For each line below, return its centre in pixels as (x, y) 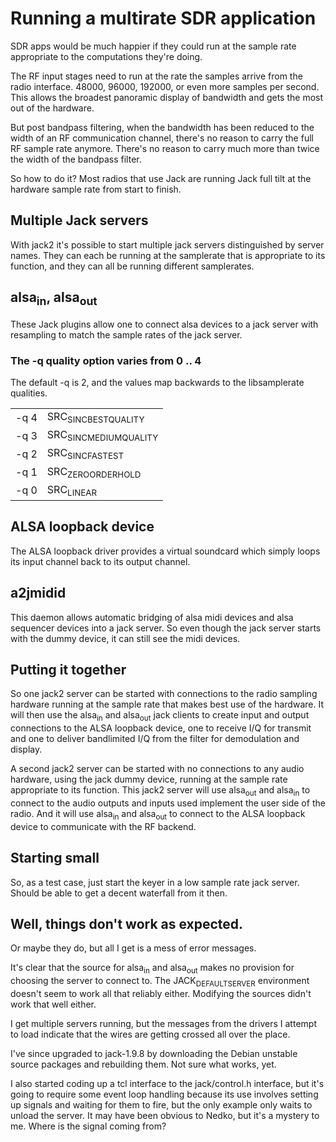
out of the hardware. (52, 108)
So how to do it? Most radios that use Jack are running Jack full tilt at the (161, 178)
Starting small (55, 858)
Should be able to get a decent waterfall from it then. (119, 893)
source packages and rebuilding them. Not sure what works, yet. (143, 1064)
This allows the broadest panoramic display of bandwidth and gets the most (167, 97)
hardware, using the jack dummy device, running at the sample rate (149, 779)
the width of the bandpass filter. (76, 159)
